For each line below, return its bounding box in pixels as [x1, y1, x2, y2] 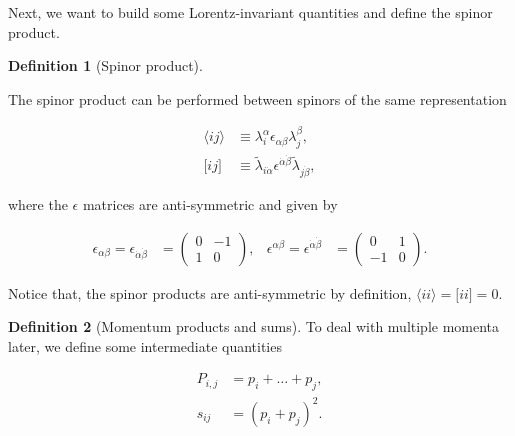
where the [8, 194, 68, 215]
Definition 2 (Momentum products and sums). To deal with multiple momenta [8, 316, 500, 337]
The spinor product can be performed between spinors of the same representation [8, 88, 507, 109]
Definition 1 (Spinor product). [8, 55, 203, 76]
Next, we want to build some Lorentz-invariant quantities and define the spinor [8, 2, 493, 22]
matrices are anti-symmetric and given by [82, 194, 338, 215]
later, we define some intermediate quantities [8, 335, 282, 356]
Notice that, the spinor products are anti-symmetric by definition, [8, 282, 412, 303]
